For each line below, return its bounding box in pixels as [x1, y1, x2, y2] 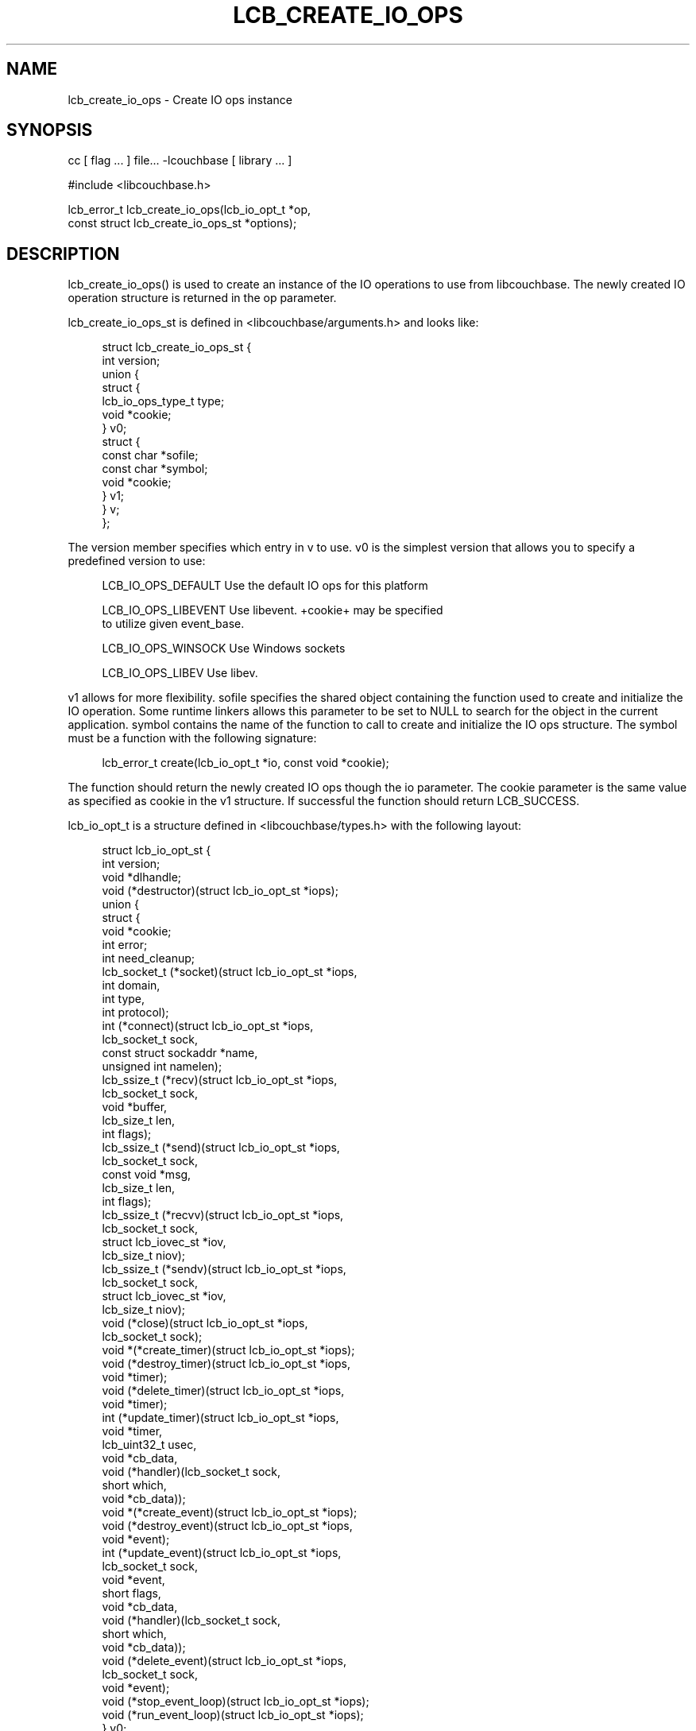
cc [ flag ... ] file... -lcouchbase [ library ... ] [68, 153, 292, 168]
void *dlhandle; [102, 870, 182, 885]
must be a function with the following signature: [68, 731, 317, 745]
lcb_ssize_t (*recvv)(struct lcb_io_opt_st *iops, [102, 1208, 344, 1222]
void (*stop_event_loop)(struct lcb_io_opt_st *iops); [102, 1694, 369, 1709]
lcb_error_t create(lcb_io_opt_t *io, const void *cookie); [102, 756, 389, 770]
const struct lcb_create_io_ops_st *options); [68, 216, 297, 230]
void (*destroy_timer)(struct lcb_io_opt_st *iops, [102, 1357, 350, 1371]
